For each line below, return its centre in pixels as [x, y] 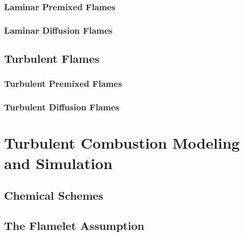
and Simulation [58, 163]
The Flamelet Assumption [74, 225]
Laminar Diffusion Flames [58, 30]
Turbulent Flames [52, 58]
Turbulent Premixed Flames [63, 84]
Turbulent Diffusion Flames [62, 107]
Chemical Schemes [54, 195]
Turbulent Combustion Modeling [122, 143]
